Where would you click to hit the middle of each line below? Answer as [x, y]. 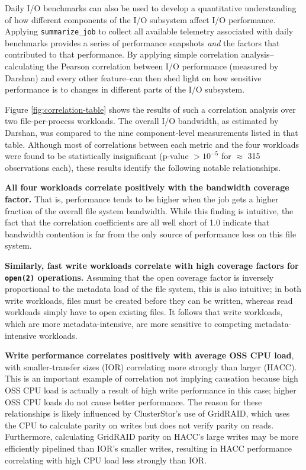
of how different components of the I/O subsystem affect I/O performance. [140, 19]
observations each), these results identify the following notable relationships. [143, 167]
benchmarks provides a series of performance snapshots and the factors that [142, 42]
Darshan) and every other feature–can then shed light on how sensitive [133, 77]
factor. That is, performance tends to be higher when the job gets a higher [142, 199]
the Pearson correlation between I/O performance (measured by [162, 66]
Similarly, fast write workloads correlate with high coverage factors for [152, 265]
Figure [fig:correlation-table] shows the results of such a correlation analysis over [150, 109]
